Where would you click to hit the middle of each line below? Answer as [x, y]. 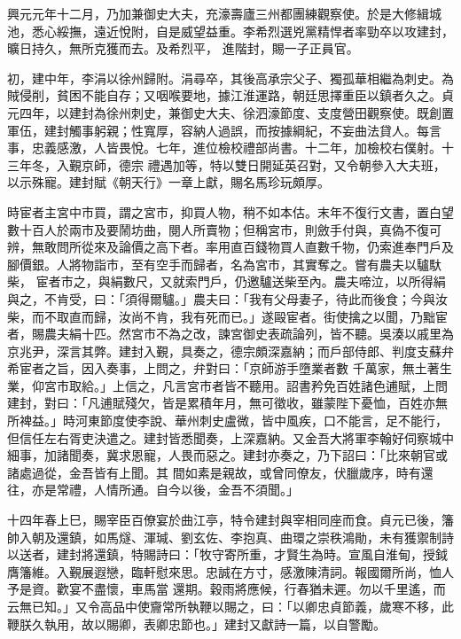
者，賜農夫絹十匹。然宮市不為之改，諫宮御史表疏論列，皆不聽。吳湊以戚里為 [230, 334]
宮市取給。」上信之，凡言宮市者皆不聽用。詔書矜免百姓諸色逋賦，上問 [246, 385]
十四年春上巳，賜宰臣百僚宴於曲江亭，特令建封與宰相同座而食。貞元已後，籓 [230, 520]
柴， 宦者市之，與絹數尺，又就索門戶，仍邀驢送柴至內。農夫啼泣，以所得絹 [227, 281]
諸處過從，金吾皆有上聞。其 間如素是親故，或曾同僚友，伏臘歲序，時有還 [220, 472]
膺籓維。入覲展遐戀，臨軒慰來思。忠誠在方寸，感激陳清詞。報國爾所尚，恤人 [230, 571]
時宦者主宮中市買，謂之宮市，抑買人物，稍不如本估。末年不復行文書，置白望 [230, 211]
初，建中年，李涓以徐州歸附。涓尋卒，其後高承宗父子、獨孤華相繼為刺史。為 [230, 78]
